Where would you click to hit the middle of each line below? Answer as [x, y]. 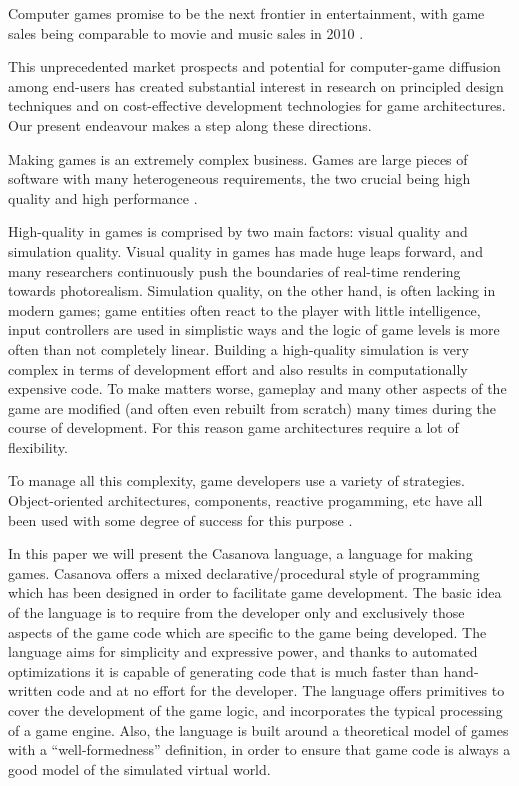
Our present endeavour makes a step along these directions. [190, 124]
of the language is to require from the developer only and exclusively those [236, 612]
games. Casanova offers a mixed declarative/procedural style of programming [244, 572]
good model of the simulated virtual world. [139, 768]
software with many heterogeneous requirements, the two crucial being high [239, 178]
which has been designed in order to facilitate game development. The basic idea [255, 592]
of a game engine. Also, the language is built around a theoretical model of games [258, 729]
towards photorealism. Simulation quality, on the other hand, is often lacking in [252, 290]
